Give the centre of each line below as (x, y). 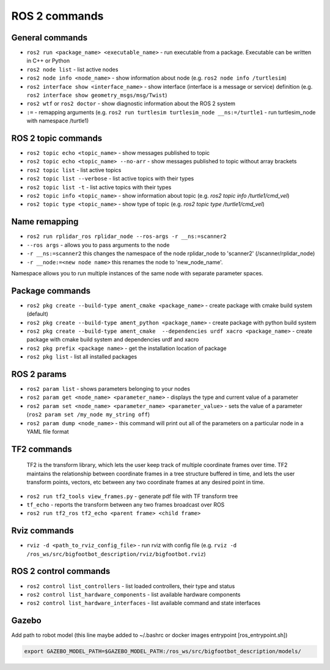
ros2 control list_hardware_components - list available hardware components (134, 594)
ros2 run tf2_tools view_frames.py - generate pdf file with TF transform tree (132, 496)
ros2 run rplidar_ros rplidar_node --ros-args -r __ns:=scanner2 (127, 236)
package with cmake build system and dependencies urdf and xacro (113, 340)
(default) (38, 314)
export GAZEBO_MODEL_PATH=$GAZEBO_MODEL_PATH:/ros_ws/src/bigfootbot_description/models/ (163, 651)
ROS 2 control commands (61, 571)
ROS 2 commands (57, 16)
